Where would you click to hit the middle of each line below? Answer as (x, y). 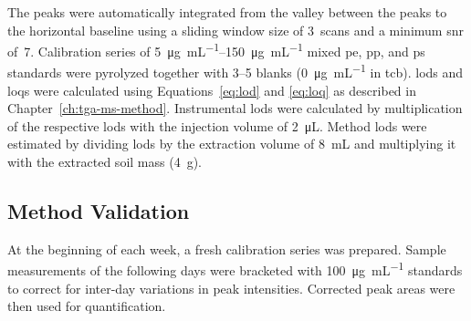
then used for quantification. (87, 306)
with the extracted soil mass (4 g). (105, 162)
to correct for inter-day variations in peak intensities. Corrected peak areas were (231, 288)
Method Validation (99, 211)
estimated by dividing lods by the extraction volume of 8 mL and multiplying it (232, 144)
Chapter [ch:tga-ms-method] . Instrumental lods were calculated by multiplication (235, 108)
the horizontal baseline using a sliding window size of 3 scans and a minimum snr (235, 30)
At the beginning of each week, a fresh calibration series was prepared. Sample (227, 249)
